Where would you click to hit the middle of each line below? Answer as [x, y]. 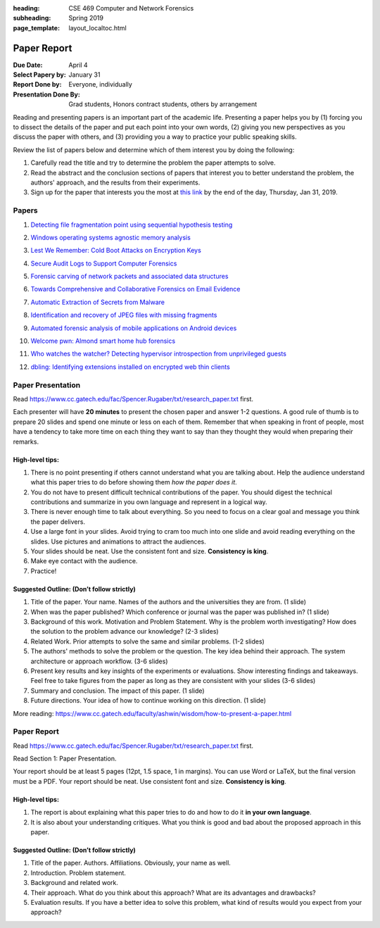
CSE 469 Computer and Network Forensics [131, 8]
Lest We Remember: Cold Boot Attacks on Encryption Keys [116, 251]
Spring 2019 [86, 18]
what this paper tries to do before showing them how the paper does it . [134, 482]
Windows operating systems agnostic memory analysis [111, 237]
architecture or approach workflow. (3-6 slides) [99, 661]
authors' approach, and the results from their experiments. [115, 182]
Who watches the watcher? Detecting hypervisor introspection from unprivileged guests [158, 354]
